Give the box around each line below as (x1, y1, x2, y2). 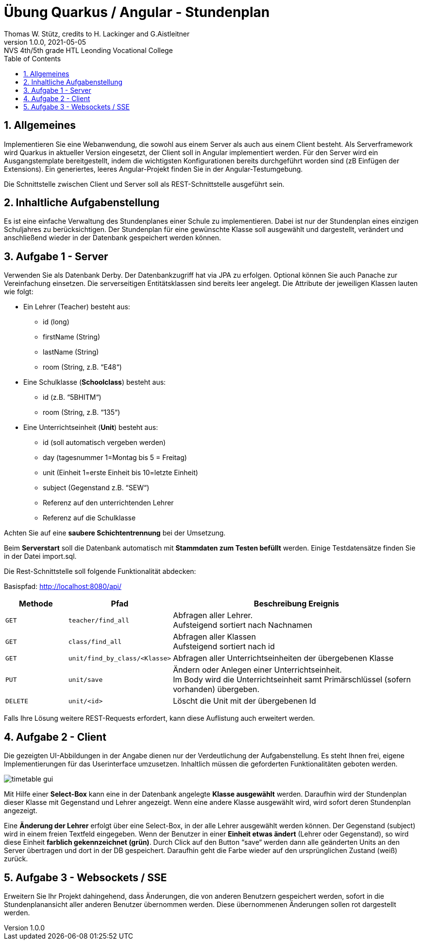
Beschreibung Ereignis (253, 599, 339, 609)
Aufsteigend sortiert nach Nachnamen (173, 620, 312, 630)
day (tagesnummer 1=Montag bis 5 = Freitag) (43, 453, 187, 462)
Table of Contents (4, 54, 61, 63)
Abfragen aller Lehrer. (173, 610, 253, 621)
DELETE (5, 697, 28, 705)
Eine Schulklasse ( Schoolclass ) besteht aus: (23, 378, 166, 387)
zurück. (4, 855, 28, 863)
